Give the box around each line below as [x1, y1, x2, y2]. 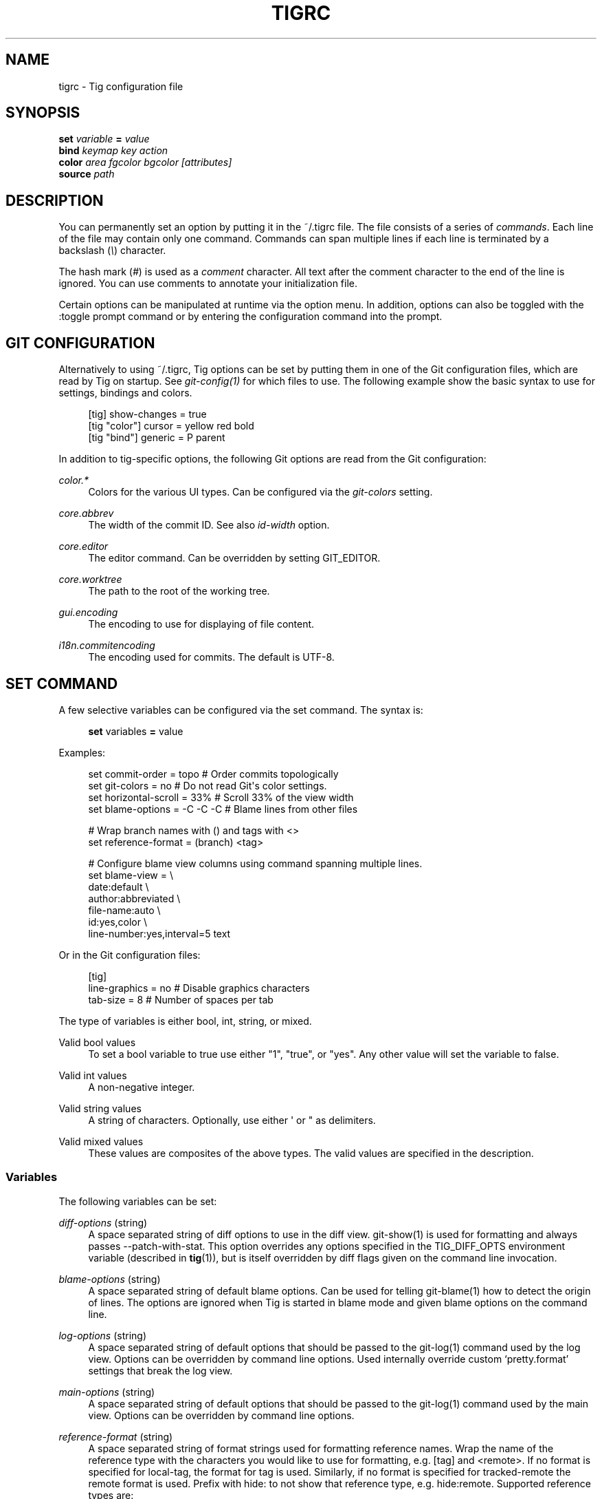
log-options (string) [58, 1329, 147, 1341]
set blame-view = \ [88, 869, 173, 881]
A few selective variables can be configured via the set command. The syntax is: [58, 703, 423, 716]
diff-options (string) [58, 1216, 148, 1229]
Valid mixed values [58, 1135, 144, 1147]
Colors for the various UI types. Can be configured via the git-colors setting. [88, 486, 433, 498]
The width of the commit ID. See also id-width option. [88, 519, 330, 531]
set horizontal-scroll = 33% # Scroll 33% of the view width [88, 791, 354, 803]
